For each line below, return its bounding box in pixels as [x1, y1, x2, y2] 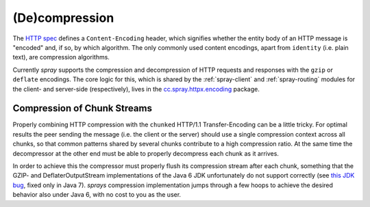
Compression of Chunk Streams [12, 102, 152, 114]
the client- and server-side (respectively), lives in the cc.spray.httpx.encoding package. [12, 85, 260, 93]
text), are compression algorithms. [12, 53, 110, 61]
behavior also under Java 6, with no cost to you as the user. [12, 191, 182, 199]
